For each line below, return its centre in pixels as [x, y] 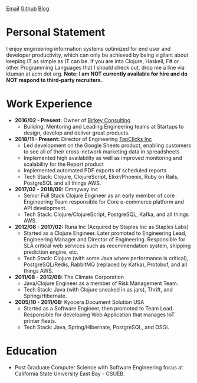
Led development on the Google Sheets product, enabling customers [107, 145]
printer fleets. [40, 320]
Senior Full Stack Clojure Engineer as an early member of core [99, 195]
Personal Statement [56, 32]
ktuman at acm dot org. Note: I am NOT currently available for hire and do [97, 74]
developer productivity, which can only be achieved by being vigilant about [97, 55]
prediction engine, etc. [51, 252]
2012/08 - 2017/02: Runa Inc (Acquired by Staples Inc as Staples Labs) [101, 227]
